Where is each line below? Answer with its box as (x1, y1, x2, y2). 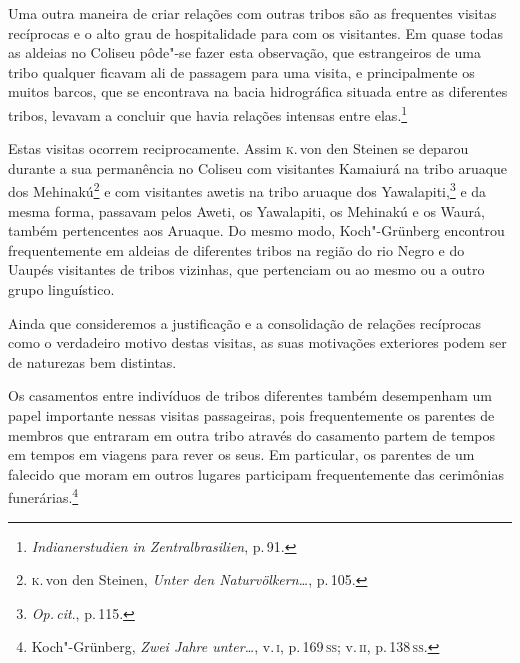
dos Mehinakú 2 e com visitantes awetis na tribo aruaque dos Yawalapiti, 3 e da (8, 178, 487, 202)
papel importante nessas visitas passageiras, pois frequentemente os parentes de (8, 405, 495, 425)
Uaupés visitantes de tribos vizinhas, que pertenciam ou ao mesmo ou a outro (8, 259, 485, 280)
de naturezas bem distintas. (8, 351, 177, 372)
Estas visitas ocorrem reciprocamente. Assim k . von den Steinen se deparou (8, 138, 469, 159)
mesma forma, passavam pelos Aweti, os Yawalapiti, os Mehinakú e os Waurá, (8, 200, 485, 221)
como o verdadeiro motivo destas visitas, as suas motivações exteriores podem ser (8, 332, 507, 353)
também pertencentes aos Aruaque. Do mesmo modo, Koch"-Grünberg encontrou (8, 220, 505, 241)
